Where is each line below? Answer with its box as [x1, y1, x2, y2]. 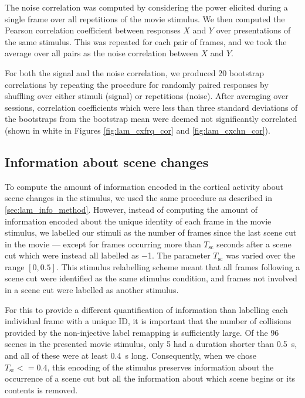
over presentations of [216, 24, 291, 36]
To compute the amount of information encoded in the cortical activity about [5, 180, 283, 192]
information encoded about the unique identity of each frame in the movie [5, 215, 272, 227]
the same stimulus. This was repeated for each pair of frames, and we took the [5, 35, 287, 47]
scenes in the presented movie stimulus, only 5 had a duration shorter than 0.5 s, [5, 338, 297, 350]
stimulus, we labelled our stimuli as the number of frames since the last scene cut [5, 226, 297, 239]
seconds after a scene [216, 237, 292, 250]
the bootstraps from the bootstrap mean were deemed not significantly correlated [5, 113, 297, 125]
